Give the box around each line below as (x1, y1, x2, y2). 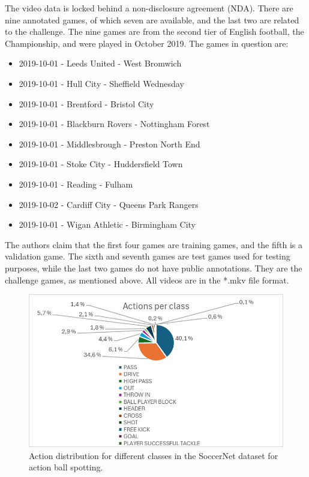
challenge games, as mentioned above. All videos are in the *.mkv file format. (5, 273, 289, 286)
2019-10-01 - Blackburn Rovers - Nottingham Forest (19, 117, 210, 130)
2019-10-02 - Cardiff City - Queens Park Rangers (19, 198, 199, 210)
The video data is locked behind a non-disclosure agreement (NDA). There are (5, 2, 293, 14)
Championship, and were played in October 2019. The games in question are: (5, 37, 289, 49)
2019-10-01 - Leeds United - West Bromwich (19, 57, 182, 70)
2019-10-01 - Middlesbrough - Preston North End (19, 137, 200, 150)
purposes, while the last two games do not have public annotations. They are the (5, 261, 302, 274)
